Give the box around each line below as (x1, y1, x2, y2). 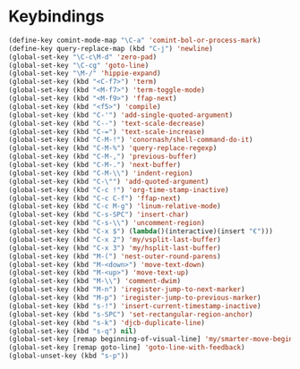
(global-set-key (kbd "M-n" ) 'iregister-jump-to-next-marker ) (8, 285, 245, 294)
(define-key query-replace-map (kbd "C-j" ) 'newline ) (8, 44, 214, 53)
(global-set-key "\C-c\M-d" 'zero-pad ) (8, 52, 158, 62)
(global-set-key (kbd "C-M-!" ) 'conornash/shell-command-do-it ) (8, 136, 253, 145)
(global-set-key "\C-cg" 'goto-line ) (8, 61, 150, 70)
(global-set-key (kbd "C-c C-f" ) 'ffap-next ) (8, 194, 181, 203)
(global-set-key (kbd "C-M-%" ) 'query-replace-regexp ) (8, 144, 218, 153)
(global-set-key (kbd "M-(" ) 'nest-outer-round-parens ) (8, 252, 221, 261)
